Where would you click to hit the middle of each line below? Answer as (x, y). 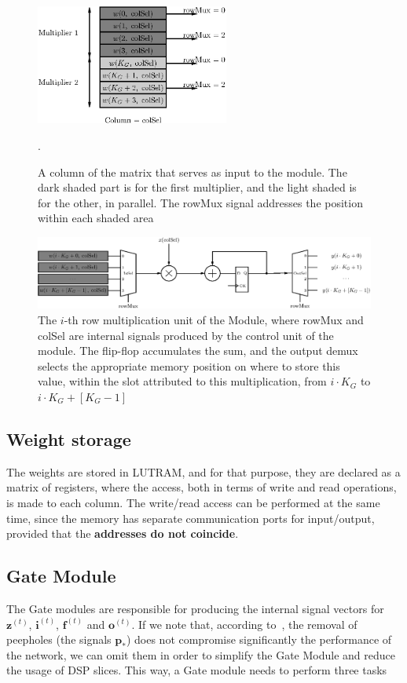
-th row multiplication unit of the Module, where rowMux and (214, 319)
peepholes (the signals (59, 639)
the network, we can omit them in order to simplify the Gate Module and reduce (201, 654)
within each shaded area (96, 218)
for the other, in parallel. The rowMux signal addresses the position (200, 202)
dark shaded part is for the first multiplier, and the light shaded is (197, 187)
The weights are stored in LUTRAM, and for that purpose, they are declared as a (203, 471)
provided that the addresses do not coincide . (123, 533)
